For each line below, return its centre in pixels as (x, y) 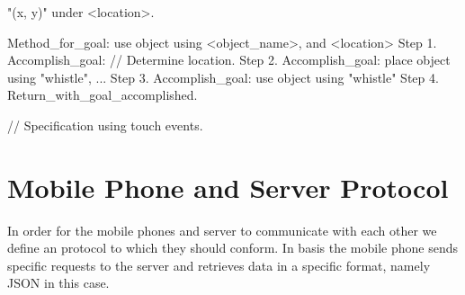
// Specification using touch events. (105, 125)
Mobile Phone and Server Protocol (228, 187)
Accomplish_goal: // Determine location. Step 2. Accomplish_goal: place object (229, 60)
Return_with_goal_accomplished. (103, 95)
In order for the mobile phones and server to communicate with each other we (222, 230)
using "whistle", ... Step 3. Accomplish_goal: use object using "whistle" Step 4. (223, 77)
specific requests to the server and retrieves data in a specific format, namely (219, 265)
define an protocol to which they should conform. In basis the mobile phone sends (232, 248)
